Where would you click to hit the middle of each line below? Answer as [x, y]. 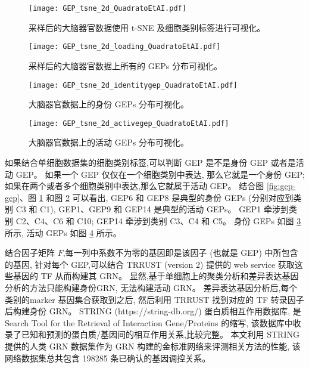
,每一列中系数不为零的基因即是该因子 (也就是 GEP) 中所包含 [180, 253]
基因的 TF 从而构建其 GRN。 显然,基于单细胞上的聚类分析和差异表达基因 [156, 276]
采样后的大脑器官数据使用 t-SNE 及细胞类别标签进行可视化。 [147, 27]
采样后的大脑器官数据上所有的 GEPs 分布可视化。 [125, 65]
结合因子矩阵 [30, 253]
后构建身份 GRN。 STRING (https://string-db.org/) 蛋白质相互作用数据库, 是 [153, 311]
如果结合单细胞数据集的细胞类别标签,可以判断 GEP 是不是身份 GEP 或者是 [150, 162]
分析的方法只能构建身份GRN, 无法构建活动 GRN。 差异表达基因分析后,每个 [151, 287]
